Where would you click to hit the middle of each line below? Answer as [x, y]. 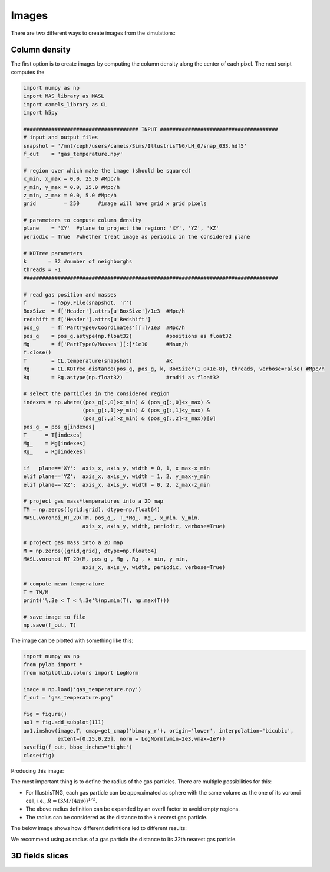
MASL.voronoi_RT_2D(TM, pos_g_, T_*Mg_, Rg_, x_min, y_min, [112, 518]
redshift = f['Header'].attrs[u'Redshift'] [87, 319]
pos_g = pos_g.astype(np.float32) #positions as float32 [128, 336]
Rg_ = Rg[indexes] [55, 452]
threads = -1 [42, 270]
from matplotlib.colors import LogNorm [81, 673]
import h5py [41, 113]
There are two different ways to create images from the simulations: [93, 33]
